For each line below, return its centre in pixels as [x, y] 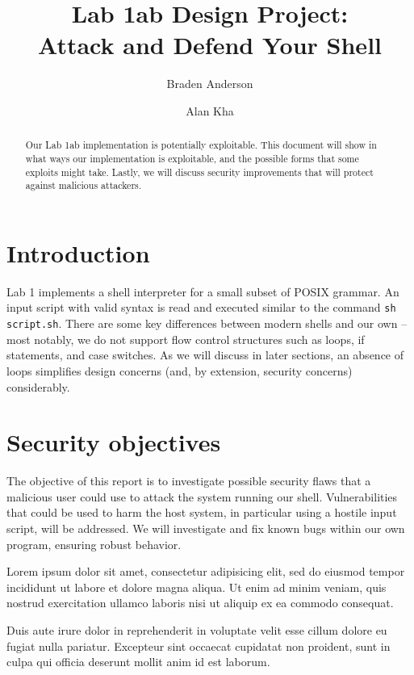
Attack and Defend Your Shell [210, 45]
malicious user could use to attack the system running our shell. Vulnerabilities [202, 496]
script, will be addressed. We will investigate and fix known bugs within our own [206, 528]
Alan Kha [210, 110]
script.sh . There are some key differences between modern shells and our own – [207, 323]
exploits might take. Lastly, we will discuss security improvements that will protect [199, 172]
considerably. [38, 386]
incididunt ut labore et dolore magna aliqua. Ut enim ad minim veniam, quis [197, 587]
